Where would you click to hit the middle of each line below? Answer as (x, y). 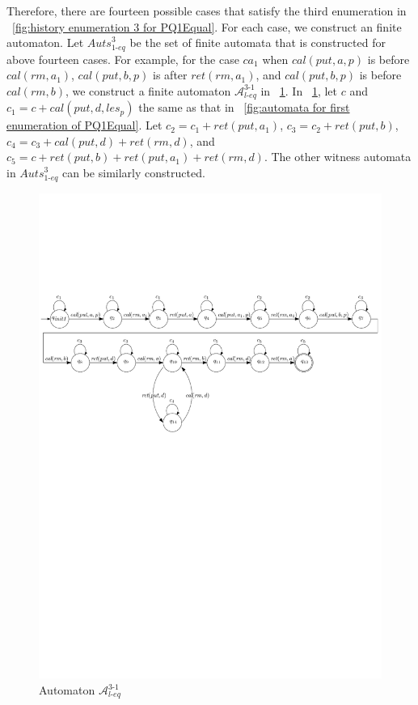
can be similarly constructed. (134, 173)
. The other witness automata (338, 157)
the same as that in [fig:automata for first (244, 107)
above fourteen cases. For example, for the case (123, 59)
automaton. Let (45, 42)
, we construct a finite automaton (148, 90)
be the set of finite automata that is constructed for (258, 42)
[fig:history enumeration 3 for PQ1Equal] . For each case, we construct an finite (207, 26)
